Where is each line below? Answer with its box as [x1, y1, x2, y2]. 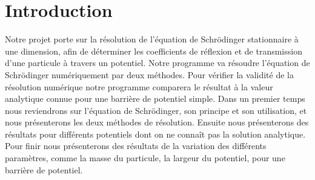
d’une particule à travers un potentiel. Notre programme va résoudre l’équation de [5, 56, 310, 69]
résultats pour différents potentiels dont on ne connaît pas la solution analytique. [5, 127, 306, 140]
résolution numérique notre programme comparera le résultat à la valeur [5, 80, 273, 93]
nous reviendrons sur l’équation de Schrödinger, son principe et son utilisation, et [5, 104, 307, 116]
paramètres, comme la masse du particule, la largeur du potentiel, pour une [5, 152, 285, 164]
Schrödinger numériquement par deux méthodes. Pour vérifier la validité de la [5, 68, 294, 81]
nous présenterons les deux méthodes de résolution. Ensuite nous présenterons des [5, 116, 309, 128]
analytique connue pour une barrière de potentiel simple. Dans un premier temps [5, 92, 305, 105]
